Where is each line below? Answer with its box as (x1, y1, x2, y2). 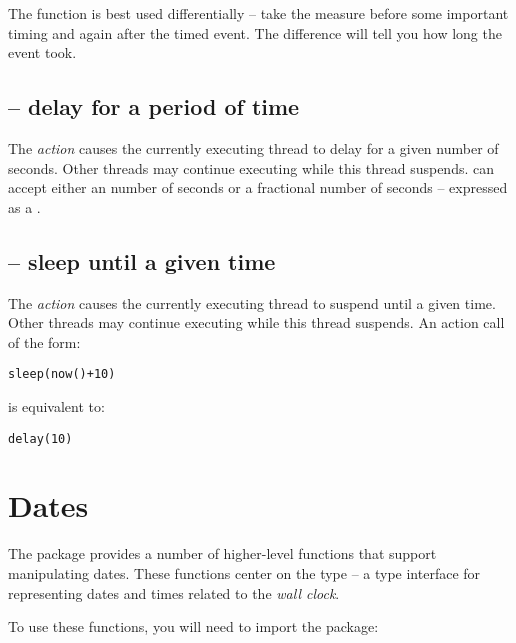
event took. (8, 42, 77, 63)
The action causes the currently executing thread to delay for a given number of (8, 137, 499, 158)
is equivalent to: (8, 396, 105, 416)
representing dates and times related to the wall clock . (8, 582, 340, 603)
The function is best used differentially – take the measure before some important (8, 3, 509, 23)
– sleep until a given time (8, 245, 276, 276)
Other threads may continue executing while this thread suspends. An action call (8, 312, 505, 333)
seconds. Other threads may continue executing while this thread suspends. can (8, 157, 494, 178)
